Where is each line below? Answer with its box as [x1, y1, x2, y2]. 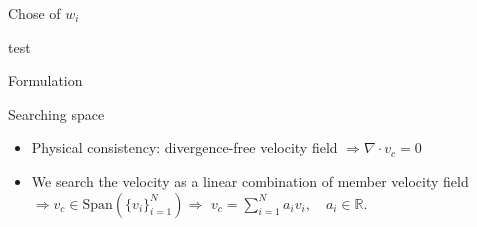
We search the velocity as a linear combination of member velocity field [31, 170, 469, 191]
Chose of [8, 3, 61, 23]
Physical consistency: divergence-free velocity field [31, 137, 338, 158]
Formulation [8, 70, 83, 91]
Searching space [8, 103, 105, 124]
